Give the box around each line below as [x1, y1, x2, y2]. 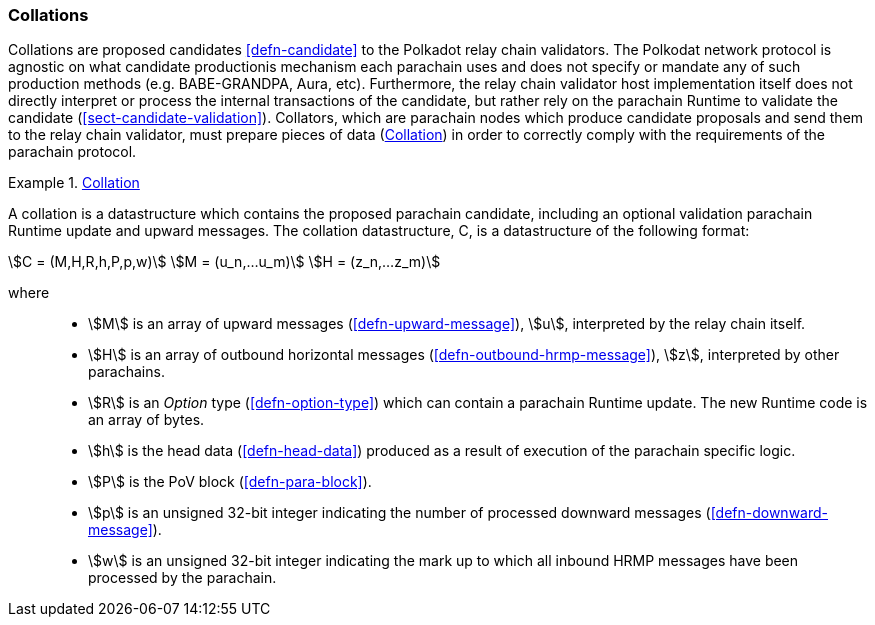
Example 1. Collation [8, 174, 140, 192]
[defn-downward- [710, 504, 829, 522]
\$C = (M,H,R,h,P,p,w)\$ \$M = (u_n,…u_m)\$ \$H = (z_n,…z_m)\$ [8, 253, 441, 271]
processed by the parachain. [88, 569, 277, 587]
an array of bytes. [88, 411, 205, 429]
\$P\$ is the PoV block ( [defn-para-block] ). [88, 473, 372, 491]
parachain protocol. [8, 143, 137, 161]
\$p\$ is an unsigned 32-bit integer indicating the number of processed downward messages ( [88, 504, 711, 522]
